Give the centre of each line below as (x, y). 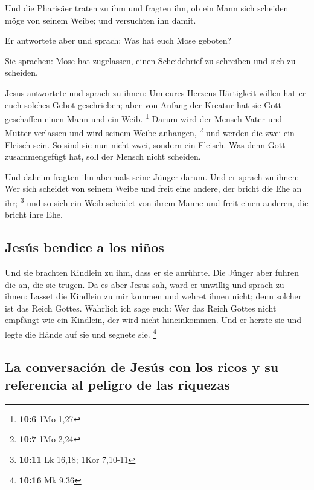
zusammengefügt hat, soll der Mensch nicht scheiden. (103, 156)
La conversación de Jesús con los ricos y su (142, 366)
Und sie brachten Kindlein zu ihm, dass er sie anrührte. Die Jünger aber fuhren (152, 273)
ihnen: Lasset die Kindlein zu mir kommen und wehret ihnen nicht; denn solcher (153, 296)
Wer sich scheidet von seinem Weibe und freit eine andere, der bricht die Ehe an (153, 188)
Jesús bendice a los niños (85, 247)
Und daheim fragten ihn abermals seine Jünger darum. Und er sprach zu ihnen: (152, 176)
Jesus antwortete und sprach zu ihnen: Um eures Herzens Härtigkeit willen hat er (155, 92)
